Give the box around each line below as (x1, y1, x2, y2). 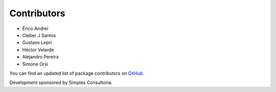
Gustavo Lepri (22, 40, 52, 46)
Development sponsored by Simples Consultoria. (9, 79, 112, 86)
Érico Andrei (22, 25, 49, 32)
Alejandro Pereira (22, 54, 59, 60)
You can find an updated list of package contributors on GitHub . (9, 70, 144, 76)
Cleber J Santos (22, 32, 56, 38)
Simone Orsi (22, 61, 49, 67)
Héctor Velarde (22, 46, 54, 53)
